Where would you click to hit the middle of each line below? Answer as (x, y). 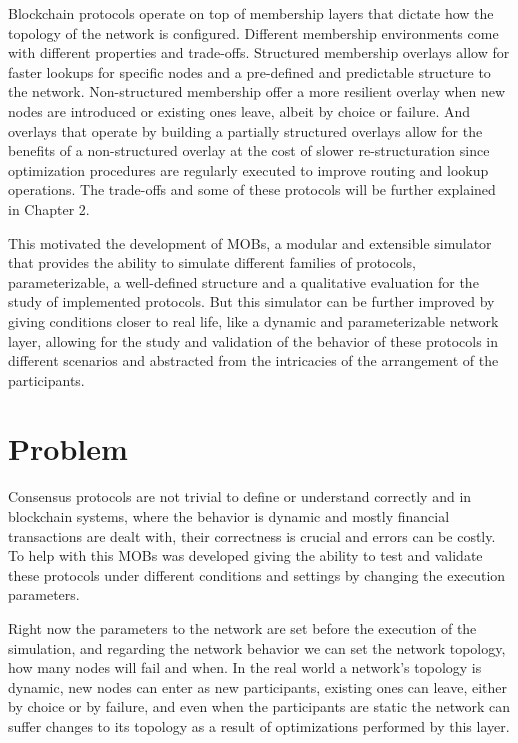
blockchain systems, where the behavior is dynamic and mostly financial (229, 516)
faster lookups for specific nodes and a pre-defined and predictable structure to (249, 71)
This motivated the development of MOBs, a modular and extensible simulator (250, 242)
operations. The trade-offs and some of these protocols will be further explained (252, 189)
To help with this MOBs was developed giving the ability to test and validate (245, 555)
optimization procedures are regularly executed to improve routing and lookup (248, 169)
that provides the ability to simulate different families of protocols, (212, 262)
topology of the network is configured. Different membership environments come (253, 32)
